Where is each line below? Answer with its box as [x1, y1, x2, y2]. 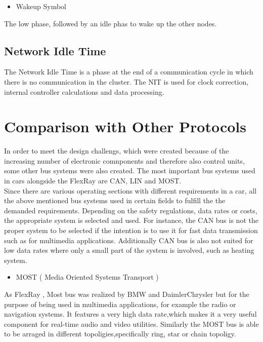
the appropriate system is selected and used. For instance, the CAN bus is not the [4, 215, 258, 225]
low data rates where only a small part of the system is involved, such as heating [4, 245, 254, 255]
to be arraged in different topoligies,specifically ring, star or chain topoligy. [4, 328, 236, 339]
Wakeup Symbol [16, 1, 66, 11]
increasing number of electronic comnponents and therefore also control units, [4, 155, 245, 166]
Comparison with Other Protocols [4, 116, 246, 137]
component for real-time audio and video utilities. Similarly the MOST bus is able [4, 318, 259, 329]
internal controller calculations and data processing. [4, 86, 164, 97]
